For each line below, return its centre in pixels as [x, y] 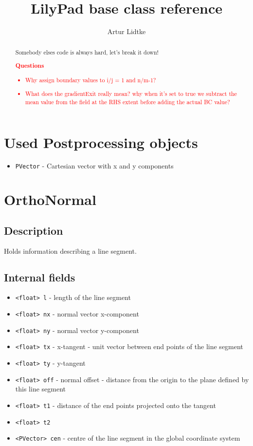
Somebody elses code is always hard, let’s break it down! [87, 52]
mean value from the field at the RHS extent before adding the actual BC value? [128, 102]
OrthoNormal [50, 199]
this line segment [40, 389]
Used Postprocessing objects [101, 142]
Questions [30, 66]
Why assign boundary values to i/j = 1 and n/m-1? [91, 80]
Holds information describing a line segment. [70, 251]
